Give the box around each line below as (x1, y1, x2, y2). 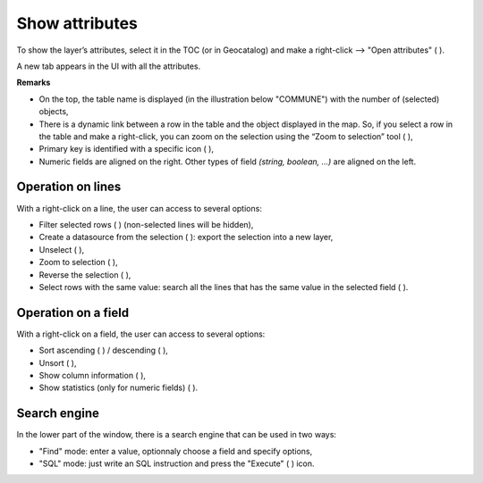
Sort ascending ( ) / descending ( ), (38, 345, 169, 356)
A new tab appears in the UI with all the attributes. (16, 61, 201, 71)
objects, (38, 106, 69, 117)
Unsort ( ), (38, 357, 77, 368)
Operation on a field (16, 304, 130, 321)
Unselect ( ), (38, 244, 85, 254)
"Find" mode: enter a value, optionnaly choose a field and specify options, (38, 446, 313, 456)
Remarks (16, 77, 51, 88)
